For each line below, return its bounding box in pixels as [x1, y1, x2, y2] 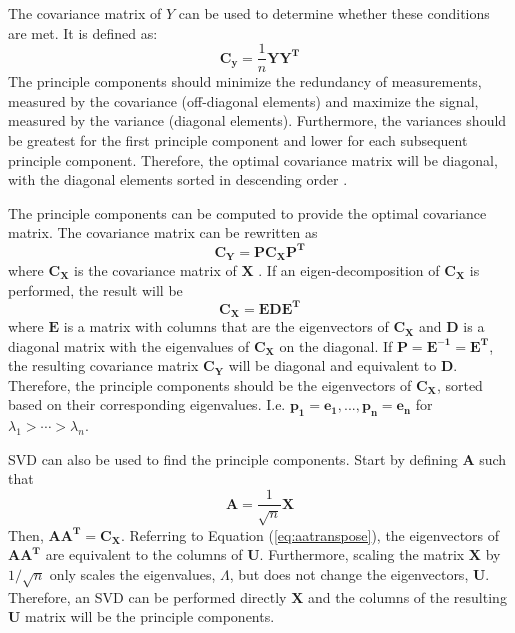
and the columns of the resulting [307, 586, 507, 607]
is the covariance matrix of [74, 259, 237, 280]
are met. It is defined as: [8, 22, 158, 43]
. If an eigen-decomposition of [258, 259, 440, 280]
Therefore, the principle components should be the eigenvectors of [8, 374, 412, 395]
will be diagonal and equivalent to [228, 355, 437, 376]
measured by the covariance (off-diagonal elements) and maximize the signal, [8, 90, 479, 111]
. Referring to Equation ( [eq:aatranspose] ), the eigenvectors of [121, 524, 500, 545]
